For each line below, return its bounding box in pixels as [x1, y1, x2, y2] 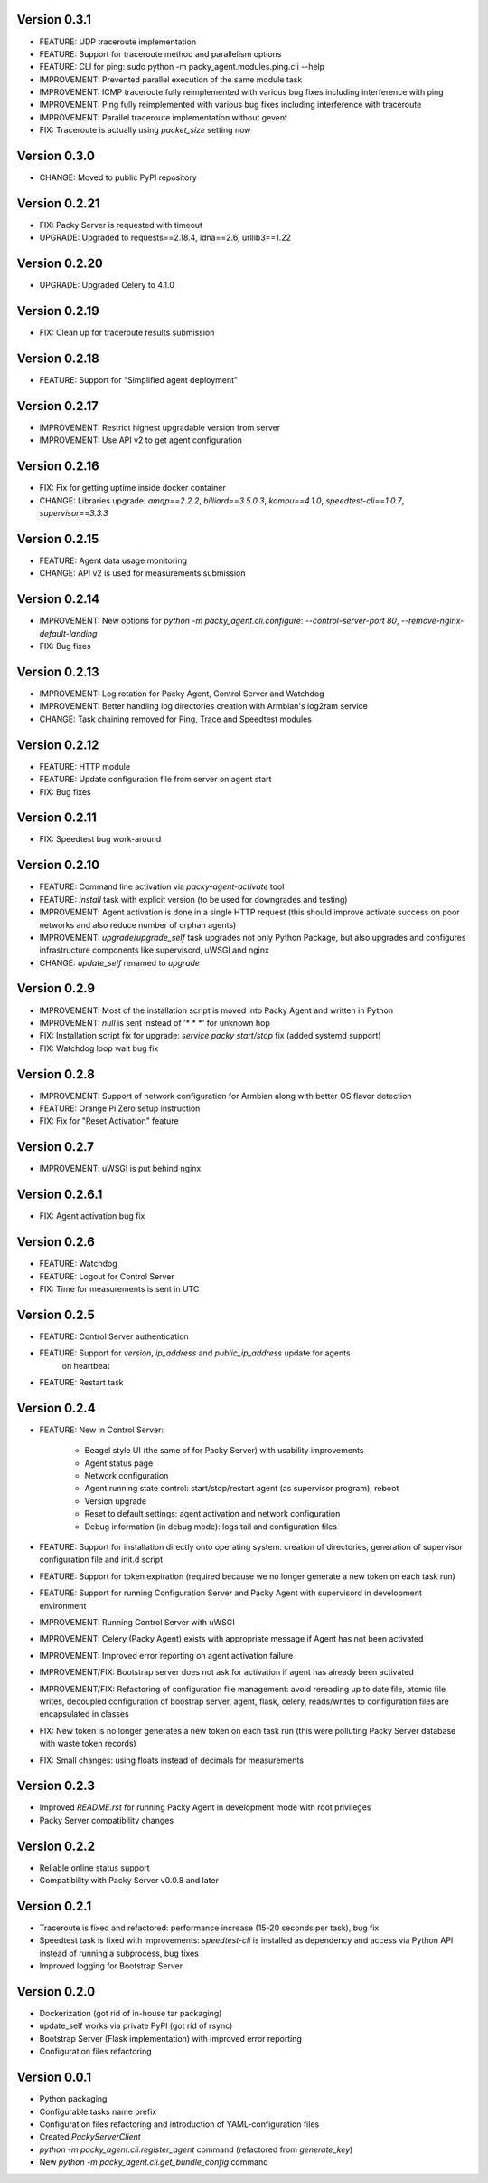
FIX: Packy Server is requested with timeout [39, 220, 203, 231]
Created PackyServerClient [39, 2131, 141, 2142]
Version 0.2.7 [16, 1139, 95, 1154]
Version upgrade [84, 1495, 147, 1507]
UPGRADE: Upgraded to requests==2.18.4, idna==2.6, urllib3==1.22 [39, 232, 292, 244]
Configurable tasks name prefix [39, 2106, 157, 2117]
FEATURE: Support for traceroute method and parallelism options [39, 48, 282, 59]
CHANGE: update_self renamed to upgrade [39, 957, 201, 968]
